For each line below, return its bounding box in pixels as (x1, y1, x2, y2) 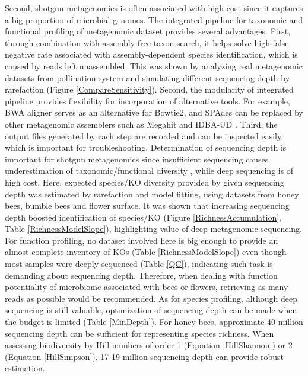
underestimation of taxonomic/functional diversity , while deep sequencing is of (5, 164, 294, 177)
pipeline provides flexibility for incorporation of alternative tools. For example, (5, 94, 290, 107)
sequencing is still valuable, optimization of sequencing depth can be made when (5, 304, 297, 316)
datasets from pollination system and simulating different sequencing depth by (5, 71, 290, 84)
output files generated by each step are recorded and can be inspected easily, (5, 129, 284, 142)
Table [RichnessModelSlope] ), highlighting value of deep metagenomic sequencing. (5, 222, 302, 235)
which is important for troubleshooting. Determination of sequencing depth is (5, 141, 287, 154)
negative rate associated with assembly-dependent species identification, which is (5, 48, 298, 60)
